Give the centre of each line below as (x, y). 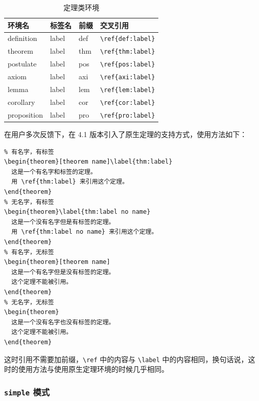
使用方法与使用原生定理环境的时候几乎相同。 (93, 369)
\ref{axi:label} (127, 77)
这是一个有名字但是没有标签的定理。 (63, 272)
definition (22, 38)
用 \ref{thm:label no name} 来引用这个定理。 (85, 232)
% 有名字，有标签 (29, 152)
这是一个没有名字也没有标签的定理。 (63, 322)
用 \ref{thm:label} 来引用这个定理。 (70, 182)
